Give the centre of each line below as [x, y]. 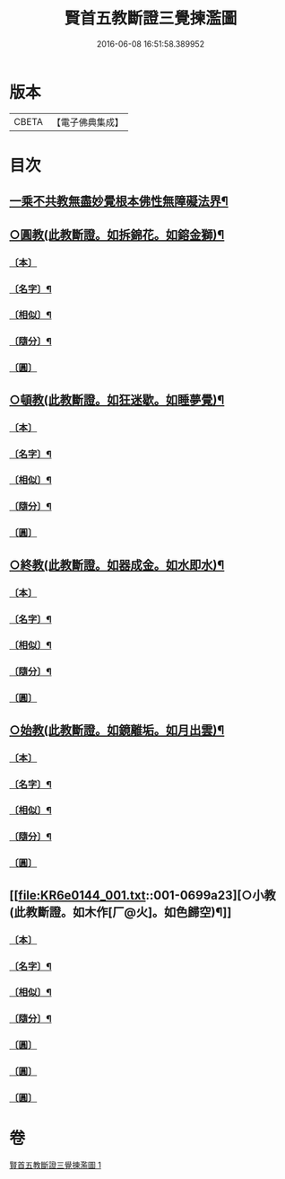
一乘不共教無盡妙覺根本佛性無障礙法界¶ [119, 202]
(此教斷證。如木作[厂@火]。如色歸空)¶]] [121, 912]
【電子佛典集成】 [87, 122]
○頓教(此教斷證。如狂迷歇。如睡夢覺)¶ [117, 399]
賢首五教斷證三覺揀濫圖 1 [55, 1166]
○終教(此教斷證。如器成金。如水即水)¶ [117, 565]
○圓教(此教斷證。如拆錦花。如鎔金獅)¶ [117, 235]
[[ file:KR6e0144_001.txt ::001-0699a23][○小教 [142, 895]
